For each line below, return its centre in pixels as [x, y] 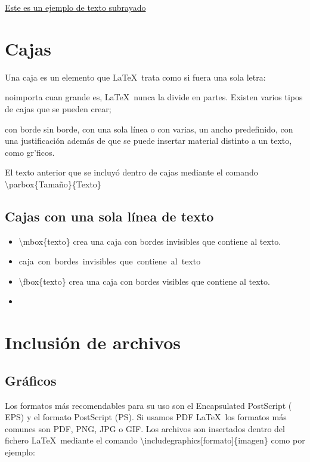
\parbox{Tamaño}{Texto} [53, 184]
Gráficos [31, 380]
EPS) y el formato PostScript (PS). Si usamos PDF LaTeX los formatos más [146, 417]
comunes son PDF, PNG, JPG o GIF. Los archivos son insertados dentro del [145, 428]
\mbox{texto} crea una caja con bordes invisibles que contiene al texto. [150, 241]
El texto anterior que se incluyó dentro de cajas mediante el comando [131, 172]
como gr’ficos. [30, 152]
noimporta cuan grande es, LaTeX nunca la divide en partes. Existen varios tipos [154, 97]
